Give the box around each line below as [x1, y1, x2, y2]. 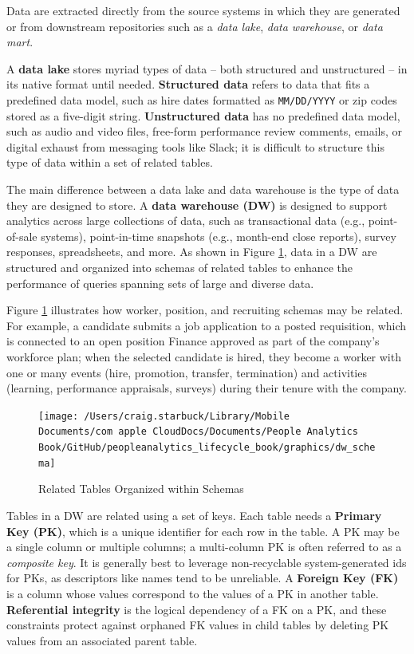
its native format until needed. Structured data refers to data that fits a [6, 76, 370, 93]
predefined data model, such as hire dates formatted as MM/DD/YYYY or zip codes [6, 91, 397, 108]
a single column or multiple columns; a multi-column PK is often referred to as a [6, 538, 402, 555]
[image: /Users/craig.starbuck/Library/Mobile [38, 410, 290, 422]
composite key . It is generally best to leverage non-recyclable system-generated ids [6, 554, 407, 570]
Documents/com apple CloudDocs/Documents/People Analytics [38, 426, 358, 438]
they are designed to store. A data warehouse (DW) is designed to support [6, 196, 388, 213]
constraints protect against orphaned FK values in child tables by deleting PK [6, 617, 389, 633]
